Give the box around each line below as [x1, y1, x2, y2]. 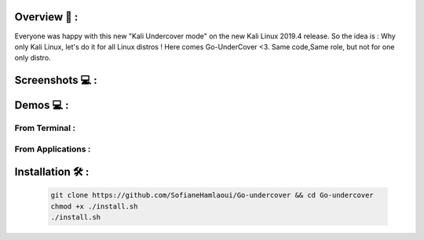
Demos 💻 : [14, 99, 69, 112]
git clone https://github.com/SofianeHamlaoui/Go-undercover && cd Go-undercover [50, 191, 375, 200]
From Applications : [14, 144, 91, 155]
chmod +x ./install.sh [50, 202, 138, 211]
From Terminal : [14, 122, 76, 133]
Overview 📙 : [14, 10, 79, 24]
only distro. [14, 53, 51, 63]
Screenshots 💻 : [14, 74, 97, 87]
